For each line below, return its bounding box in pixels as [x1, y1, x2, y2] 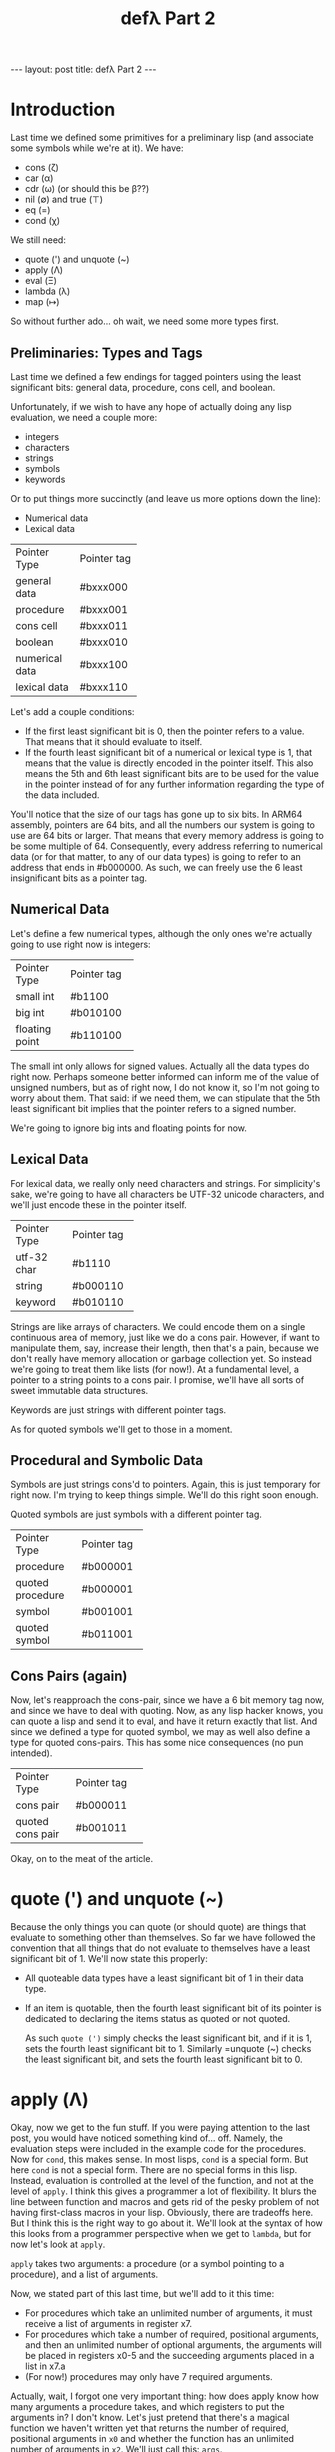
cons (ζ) [24, 162, 60, 174]
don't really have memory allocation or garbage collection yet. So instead [10, 1352, 312, 1364]
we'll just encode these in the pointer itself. [10, 1198, 187, 1211]
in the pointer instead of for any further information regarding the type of [24, 778, 325, 790]
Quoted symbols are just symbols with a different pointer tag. [10, 1508, 263, 1521]
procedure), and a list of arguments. [10, 2268, 159, 2281]
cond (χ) [24, 215, 61, 227]
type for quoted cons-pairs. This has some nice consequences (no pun [10, 1737, 304, 1749]
